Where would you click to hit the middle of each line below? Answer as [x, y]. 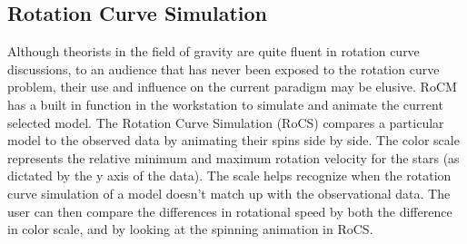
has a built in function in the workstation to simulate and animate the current [225, 104]
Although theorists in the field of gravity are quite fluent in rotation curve [214, 51]
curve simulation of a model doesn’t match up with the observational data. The [229, 193]
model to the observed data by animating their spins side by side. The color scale [233, 140]
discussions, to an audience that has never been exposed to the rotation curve [224, 68]
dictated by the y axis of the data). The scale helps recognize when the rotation [229, 176]
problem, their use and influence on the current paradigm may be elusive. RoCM [232, 87]
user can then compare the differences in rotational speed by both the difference [230, 211]
